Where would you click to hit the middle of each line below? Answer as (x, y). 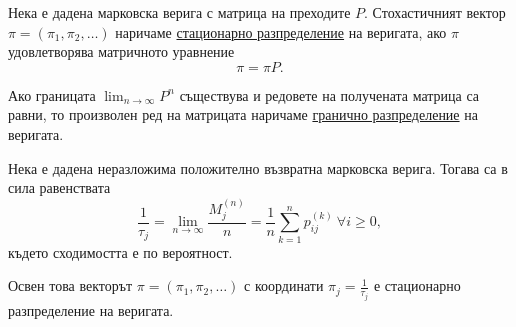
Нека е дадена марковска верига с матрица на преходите (179, 12)
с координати (284, 285)
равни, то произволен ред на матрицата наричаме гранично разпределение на (243, 114)
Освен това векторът (70, 285)
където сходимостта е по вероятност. (120, 251)
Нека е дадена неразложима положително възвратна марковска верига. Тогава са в (258, 167)
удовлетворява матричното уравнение (121, 51)
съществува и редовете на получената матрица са (329, 94)
